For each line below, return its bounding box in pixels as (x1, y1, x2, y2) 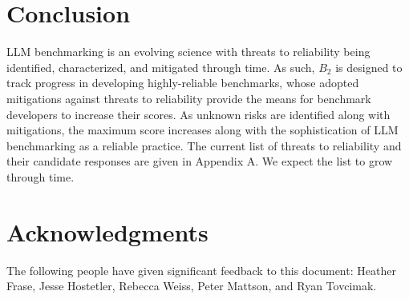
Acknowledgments (6, 215, 209, 248)
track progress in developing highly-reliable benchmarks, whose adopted (6, 74, 359, 91)
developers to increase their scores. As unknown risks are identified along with (6, 106, 391, 122)
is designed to (335, 58, 403, 75)
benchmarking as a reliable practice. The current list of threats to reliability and (6, 137, 402, 153)
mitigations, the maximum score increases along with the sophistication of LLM (6, 122, 399, 138)
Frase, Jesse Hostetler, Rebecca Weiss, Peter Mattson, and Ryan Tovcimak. (6, 277, 377, 294)
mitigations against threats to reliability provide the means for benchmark (6, 90, 371, 106)
